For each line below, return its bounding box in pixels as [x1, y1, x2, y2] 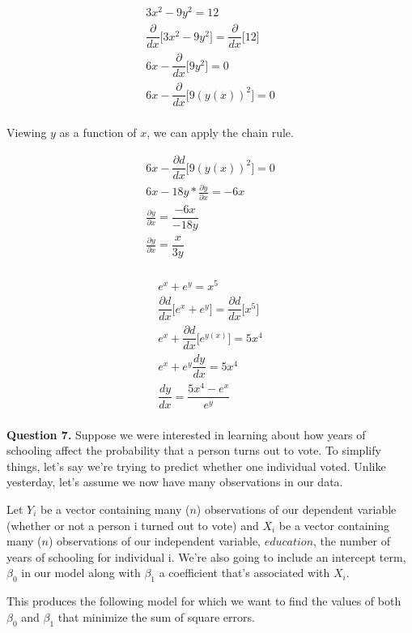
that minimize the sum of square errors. [57, 608, 255, 625]
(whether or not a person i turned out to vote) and [6, 516, 259, 533]
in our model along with [21, 564, 141, 581]
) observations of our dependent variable [196, 500, 397, 517]
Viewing [6, 124, 47, 141]
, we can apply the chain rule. [147, 124, 294, 141]
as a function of [59, 124, 137, 141]
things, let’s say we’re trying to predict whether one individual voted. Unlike [6, 457, 386, 474]
